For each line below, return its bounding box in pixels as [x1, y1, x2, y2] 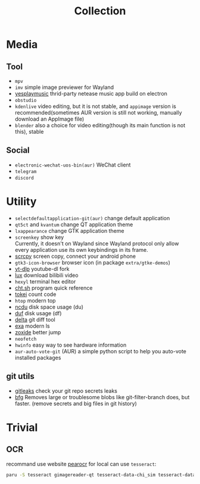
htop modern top [14, 297, 56, 304]
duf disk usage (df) [14, 309, 62, 317]
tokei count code [14, 291, 57, 298]
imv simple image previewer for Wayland [14, 84, 114, 91]
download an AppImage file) [14, 115, 85, 122]
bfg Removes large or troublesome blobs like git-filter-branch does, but [14, 393, 190, 400]
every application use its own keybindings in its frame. [14, 246, 148, 253]
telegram [14, 168, 37, 174]
